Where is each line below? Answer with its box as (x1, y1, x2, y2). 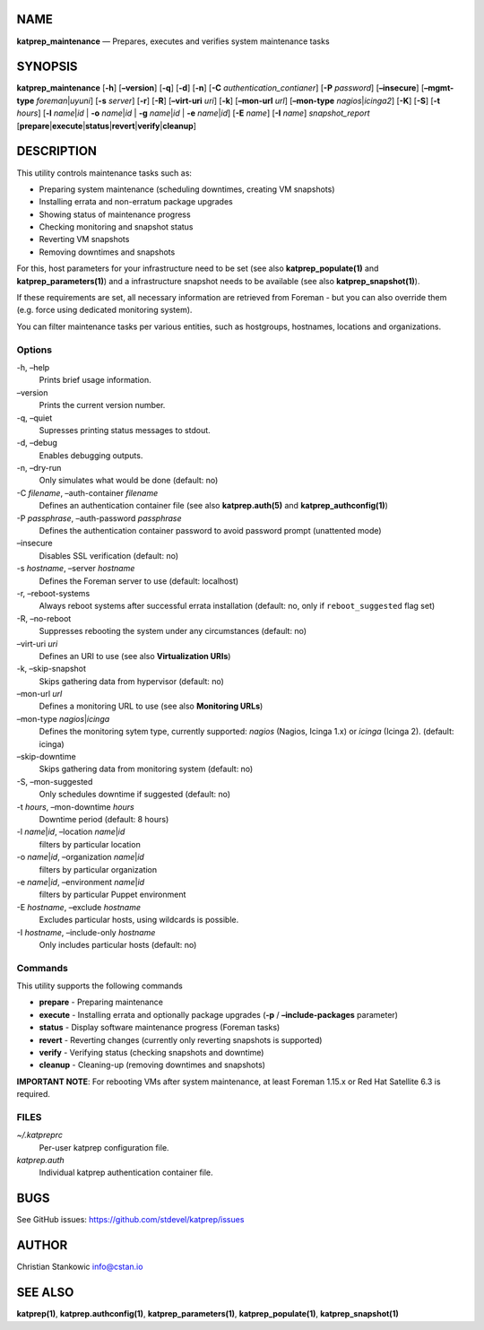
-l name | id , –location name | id (16, 826, 125, 838)
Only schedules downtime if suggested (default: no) (39, 789, 231, 800)
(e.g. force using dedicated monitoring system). (16, 305, 193, 316)
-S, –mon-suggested (16, 776, 93, 787)
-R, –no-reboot (16, 613, 72, 623)
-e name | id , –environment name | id (16, 876, 145, 887)
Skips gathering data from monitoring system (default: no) (39, 763, 254, 775)
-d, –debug (16, 438, 58, 448)
